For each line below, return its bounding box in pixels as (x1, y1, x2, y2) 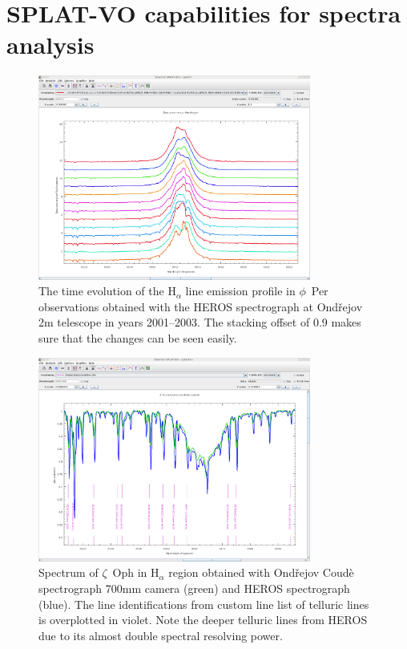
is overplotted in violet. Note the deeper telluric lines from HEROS (38, 611, 368, 628)
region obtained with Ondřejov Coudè (168, 564, 354, 581)
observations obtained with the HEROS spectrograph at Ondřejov (38, 298, 363, 314)
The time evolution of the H (38, 282, 176, 299)
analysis (6, 28, 95, 61)
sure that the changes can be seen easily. (38, 329, 237, 346)
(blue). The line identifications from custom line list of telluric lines (38, 595, 369, 612)
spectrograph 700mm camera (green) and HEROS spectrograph (38, 580, 350, 597)
